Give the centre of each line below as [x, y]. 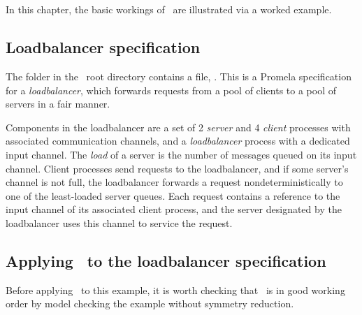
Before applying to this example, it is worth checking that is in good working [175, 290]
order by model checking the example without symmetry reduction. [150, 303]
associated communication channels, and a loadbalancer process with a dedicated [178, 141]
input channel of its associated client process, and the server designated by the [174, 209]
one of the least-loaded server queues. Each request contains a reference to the [173, 195]
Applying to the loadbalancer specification [166, 260]
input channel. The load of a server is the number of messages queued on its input [181, 154]
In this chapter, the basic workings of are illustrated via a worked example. [169, 9]
